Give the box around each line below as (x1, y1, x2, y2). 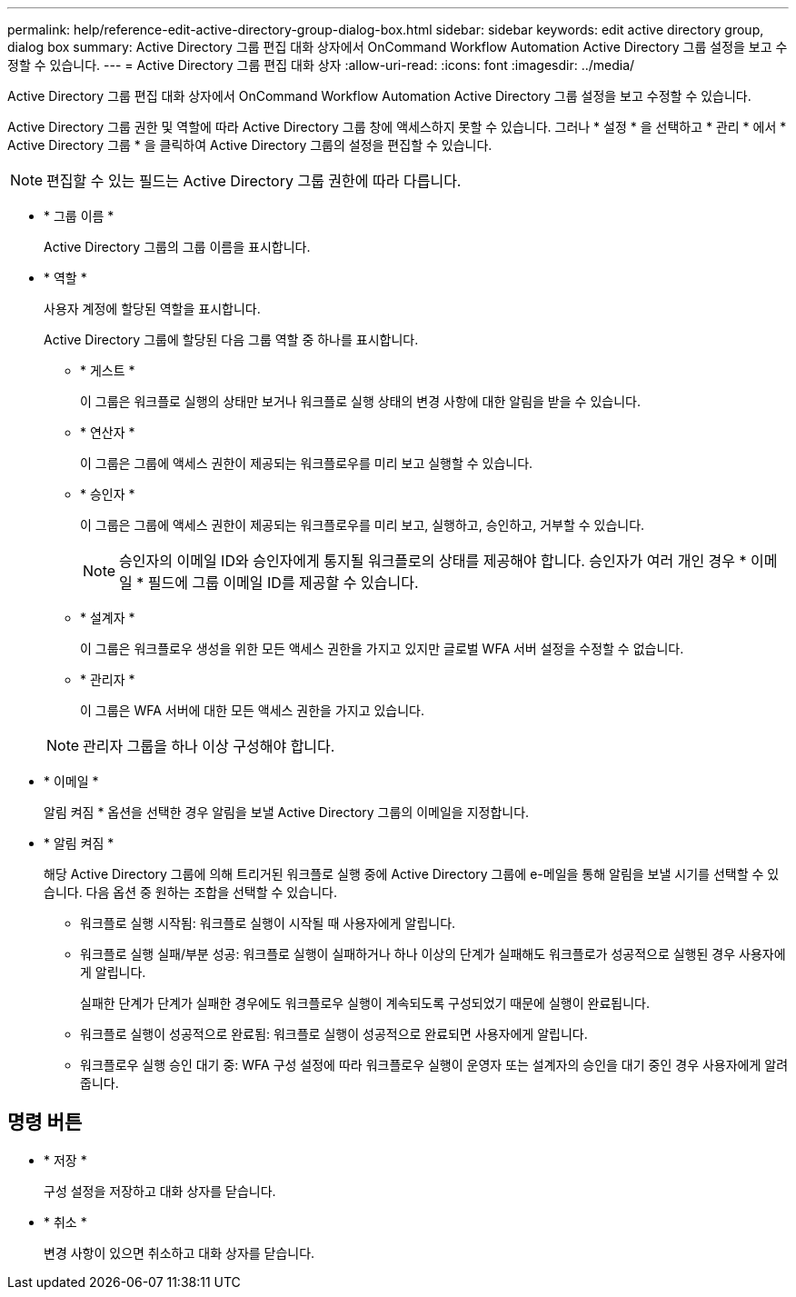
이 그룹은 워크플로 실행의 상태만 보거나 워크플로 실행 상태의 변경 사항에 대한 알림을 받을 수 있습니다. (80, 394, 641, 409)
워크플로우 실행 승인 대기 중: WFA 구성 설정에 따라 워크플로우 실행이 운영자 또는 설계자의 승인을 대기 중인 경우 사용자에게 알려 (80, 1057, 789, 1073)
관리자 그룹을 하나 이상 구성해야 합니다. (83, 737, 335, 755)
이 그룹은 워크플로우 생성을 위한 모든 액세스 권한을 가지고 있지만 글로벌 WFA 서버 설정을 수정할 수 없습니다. (80, 641, 684, 656)
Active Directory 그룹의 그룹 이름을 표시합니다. (44, 239, 311, 254)
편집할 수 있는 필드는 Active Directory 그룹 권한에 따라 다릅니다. (46, 172, 462, 190)
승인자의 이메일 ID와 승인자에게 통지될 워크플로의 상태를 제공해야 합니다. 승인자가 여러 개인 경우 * (119, 552, 747, 570)
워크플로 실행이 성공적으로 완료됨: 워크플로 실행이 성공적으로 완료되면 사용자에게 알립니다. (80, 1026, 588, 1042)
